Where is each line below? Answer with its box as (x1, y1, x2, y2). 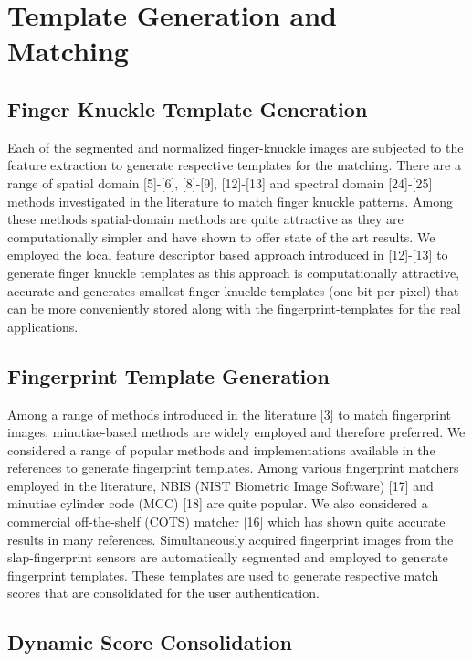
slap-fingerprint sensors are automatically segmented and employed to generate (7, 548, 448, 567)
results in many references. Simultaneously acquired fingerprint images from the (7, 529, 454, 549)
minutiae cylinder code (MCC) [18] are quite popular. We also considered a (7, 494, 428, 513)
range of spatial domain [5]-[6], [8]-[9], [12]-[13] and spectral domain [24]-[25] (7, 173, 433, 192)
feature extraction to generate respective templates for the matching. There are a (7, 155, 461, 175)
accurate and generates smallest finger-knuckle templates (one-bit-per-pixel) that (7, 281, 459, 300)
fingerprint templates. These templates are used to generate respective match (7, 565, 439, 584)
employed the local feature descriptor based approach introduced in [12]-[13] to (7, 245, 448, 264)
